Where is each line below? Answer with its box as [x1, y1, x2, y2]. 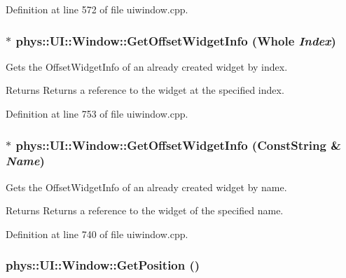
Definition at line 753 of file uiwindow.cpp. [6, 106, 188, 120]
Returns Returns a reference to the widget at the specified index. [6, 83, 284, 97]
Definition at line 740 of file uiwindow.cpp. [6, 226, 188, 241]
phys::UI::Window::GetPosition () [6, 256, 200, 274]
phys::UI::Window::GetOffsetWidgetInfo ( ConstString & [15, 136, 341, 153]
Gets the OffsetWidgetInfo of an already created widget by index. [6, 59, 288, 74]
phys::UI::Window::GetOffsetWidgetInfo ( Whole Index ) [15, 32, 336, 49]
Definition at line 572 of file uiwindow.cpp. [6, 2, 188, 16]
